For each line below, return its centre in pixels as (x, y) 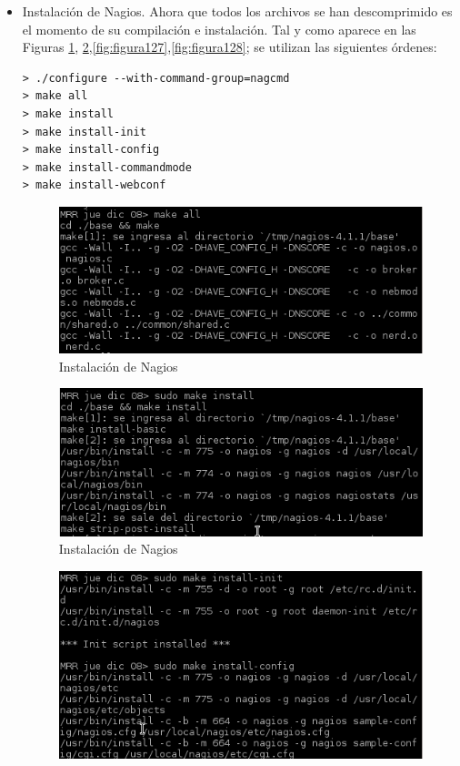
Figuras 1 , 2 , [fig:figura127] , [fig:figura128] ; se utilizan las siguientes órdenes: (230, 47)
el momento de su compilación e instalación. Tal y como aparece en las (219, 29)
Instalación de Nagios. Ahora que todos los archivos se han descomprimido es (237, 11)
